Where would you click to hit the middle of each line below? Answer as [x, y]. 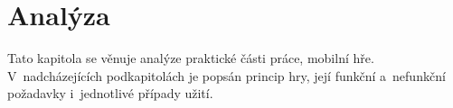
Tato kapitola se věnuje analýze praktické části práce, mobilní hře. [191, 58]
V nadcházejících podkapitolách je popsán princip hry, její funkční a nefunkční [226, 75]
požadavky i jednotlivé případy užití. [110, 93]
